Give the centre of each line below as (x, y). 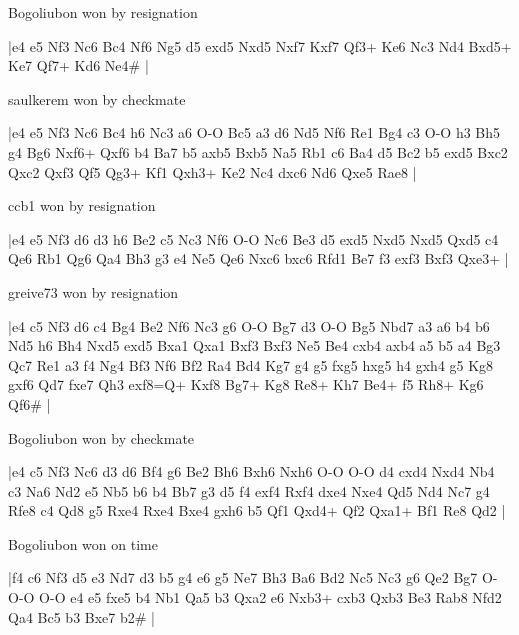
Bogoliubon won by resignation (103, 12)
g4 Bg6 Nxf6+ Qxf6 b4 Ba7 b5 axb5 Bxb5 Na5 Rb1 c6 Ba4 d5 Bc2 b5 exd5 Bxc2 (258, 151)
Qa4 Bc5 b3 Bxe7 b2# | (81, 616)
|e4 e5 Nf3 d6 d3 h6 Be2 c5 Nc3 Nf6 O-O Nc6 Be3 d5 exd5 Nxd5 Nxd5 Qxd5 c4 (253, 238)
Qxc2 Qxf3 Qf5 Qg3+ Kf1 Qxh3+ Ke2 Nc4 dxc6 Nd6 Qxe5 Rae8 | (212, 171)
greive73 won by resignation (93, 291)
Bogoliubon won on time (83, 543)
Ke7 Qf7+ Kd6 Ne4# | (78, 65)
